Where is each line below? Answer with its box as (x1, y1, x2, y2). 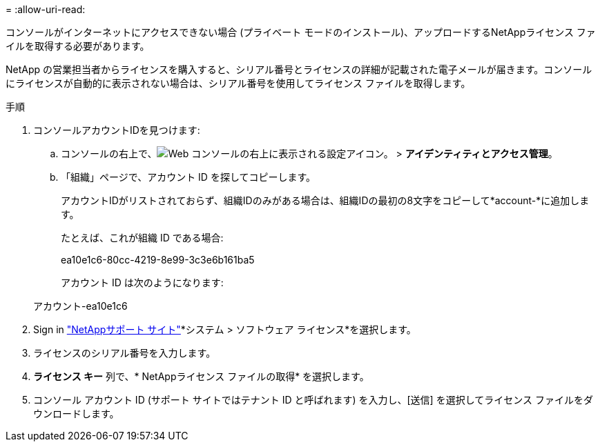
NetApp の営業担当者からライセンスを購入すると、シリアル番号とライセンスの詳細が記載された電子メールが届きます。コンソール (6, 63, 592, 75)
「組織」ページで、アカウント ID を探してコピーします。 (61, 171, 316, 183)
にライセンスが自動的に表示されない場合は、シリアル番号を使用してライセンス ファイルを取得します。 (6, 77, 471, 89)
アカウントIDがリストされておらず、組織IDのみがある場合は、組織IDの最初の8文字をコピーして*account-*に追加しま (61, 195, 590, 206)
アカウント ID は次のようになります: (61, 277, 224, 288)
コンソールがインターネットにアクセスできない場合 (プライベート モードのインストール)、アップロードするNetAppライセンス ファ (6, 26, 596, 38)
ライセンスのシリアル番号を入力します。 (33, 347, 216, 359)
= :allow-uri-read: (6, 3, 86, 15)
